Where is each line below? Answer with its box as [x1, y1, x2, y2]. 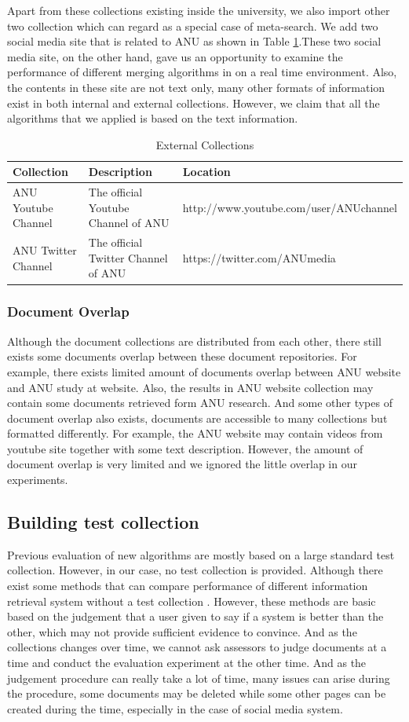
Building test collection [7, 510, 199, 534]
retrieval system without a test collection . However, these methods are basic [7, 592, 376, 609]
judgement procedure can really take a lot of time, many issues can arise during [7, 669, 390, 686]
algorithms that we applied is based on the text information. [7, 110, 298, 126]
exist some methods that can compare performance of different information [7, 577, 368, 594]
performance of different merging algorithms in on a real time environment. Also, [7, 64, 397, 80]
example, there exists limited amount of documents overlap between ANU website [7, 363, 401, 379]
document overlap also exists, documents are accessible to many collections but [7, 409, 388, 426]
